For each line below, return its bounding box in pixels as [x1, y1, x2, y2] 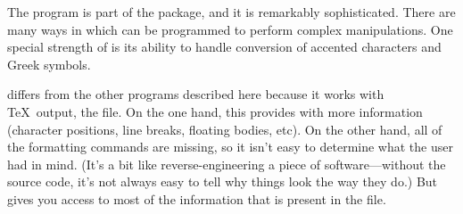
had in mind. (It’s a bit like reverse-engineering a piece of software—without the [7, 154, 446, 173]
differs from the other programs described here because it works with [7, 85, 384, 103]
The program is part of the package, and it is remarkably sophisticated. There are [7, 3, 456, 21]
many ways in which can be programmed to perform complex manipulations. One [7, 20, 453, 38]
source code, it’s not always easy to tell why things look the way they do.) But [7, 172, 438, 191]
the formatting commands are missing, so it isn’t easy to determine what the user [7, 137, 453, 156]
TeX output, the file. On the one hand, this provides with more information [7, 102, 423, 120]
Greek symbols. [7, 54, 91, 73]
